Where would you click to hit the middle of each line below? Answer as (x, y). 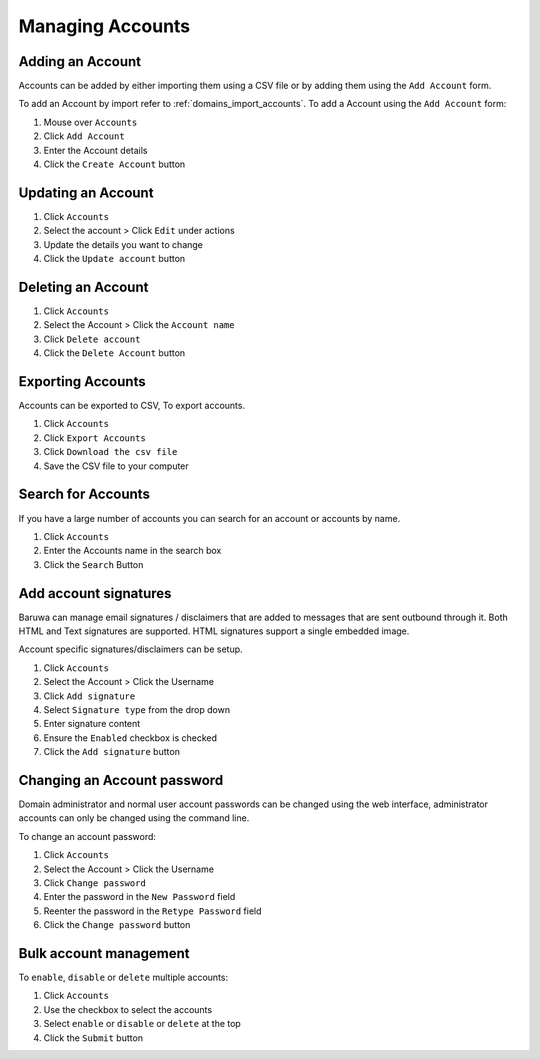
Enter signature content (92, 724)
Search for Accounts (84, 494)
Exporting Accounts (82, 381)
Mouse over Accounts (90, 122)
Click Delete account (92, 339)
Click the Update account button (114, 259)
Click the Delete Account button (114, 353)
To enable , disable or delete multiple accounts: (123, 977)
